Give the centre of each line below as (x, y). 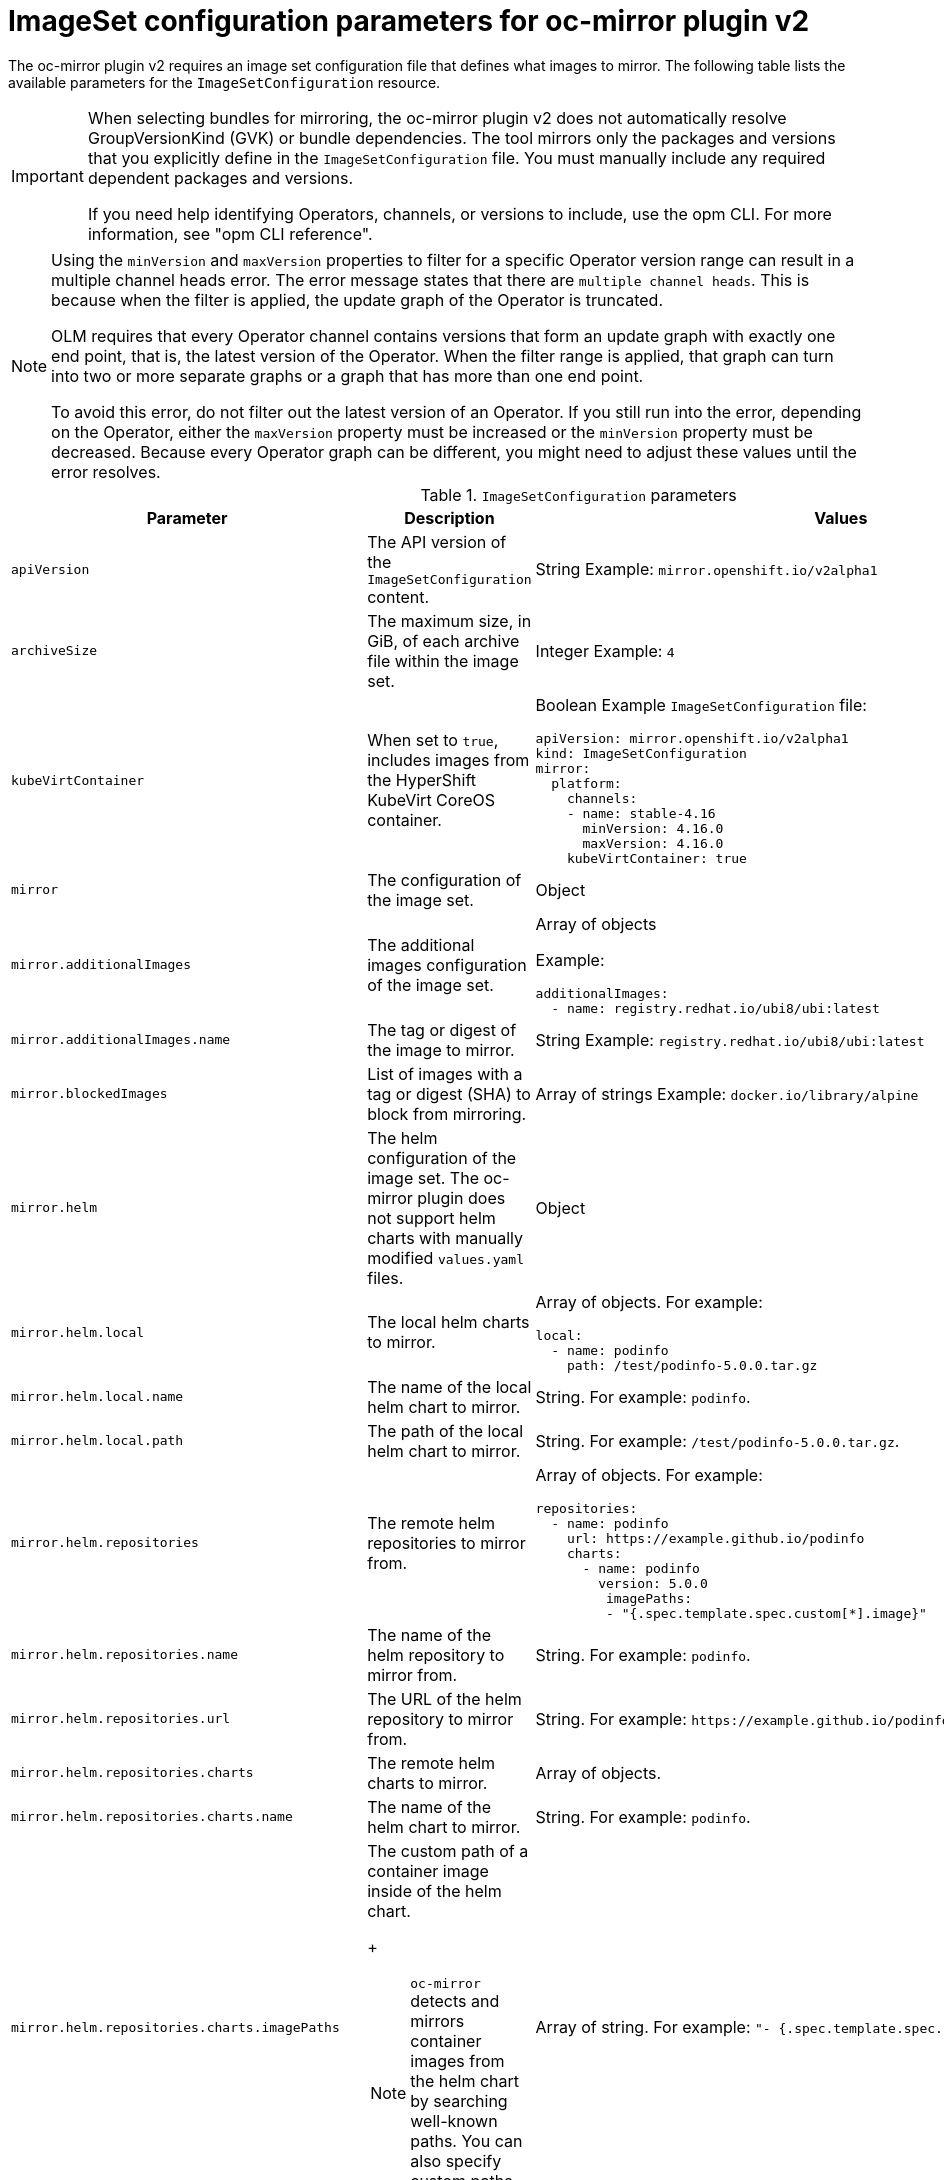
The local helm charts (448, 1322)
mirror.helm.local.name (97, 1397)
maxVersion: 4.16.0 (653, 843)
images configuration (447, 964)
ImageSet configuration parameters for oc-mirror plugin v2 (409, 21)
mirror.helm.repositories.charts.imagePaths (175, 2027)
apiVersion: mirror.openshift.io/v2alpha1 (692, 738)
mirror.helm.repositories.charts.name (152, 1817)
